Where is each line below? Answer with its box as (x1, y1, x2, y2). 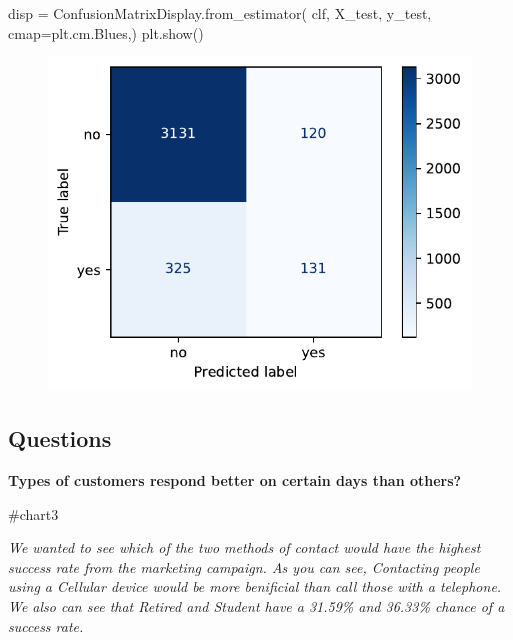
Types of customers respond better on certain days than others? (8, 470, 462, 491)
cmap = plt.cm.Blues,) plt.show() (8, 22, 204, 43)
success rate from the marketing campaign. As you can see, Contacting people (8, 556, 480, 577)
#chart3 (8, 503, 59, 524)
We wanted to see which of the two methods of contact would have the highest (8, 537, 481, 558)
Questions (8, 423, 112, 454)
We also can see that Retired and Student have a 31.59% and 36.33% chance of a (8, 596, 505, 616)
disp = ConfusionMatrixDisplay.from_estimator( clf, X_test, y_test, (8, 3, 432, 23)
